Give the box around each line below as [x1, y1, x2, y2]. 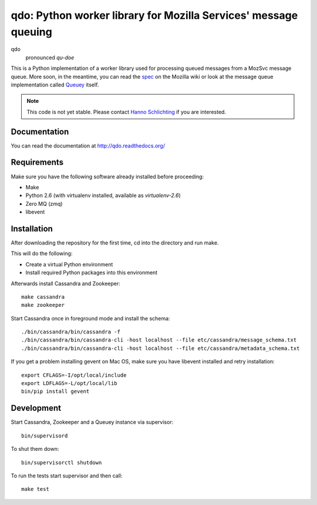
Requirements [11, 158, 64, 168]
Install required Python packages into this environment [25, 269, 158, 276]
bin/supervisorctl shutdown [21, 459, 102, 466]
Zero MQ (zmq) [25, 200, 63, 207]
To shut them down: [11, 446, 59, 453]
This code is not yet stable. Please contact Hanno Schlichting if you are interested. [26, 108, 226, 115]
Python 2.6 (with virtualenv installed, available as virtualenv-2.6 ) [25, 192, 181, 199]
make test [21, 486, 49, 493]
